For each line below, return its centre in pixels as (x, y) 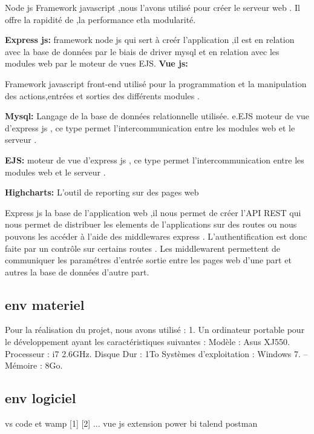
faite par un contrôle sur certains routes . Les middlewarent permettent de (142, 248)
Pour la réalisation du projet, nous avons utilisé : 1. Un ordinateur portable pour (155, 330)
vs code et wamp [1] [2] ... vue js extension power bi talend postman (131, 423)
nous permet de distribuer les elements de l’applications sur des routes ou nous (151, 224)
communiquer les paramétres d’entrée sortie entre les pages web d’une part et (148, 260)
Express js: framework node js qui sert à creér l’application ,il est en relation (150, 40)
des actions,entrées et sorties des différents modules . (102, 95)
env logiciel (41, 398)
